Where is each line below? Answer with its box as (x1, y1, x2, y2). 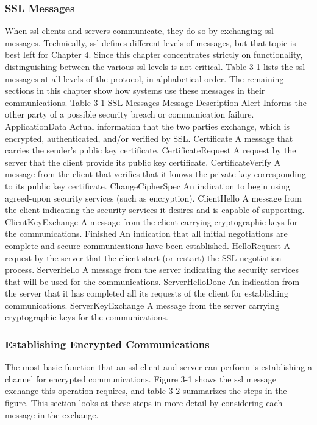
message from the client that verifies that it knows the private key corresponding (5, 167, 307, 180)
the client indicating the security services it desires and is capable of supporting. (5, 203, 305, 216)
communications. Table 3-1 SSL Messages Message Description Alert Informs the (5, 96, 307, 108)
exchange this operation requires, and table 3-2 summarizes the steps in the (5, 384, 287, 397)
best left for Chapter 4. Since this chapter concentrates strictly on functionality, (5, 48, 303, 61)
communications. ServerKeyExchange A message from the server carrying (5, 298, 279, 311)
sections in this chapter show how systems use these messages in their (5, 84, 265, 97)
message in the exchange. (5, 408, 99, 421)
